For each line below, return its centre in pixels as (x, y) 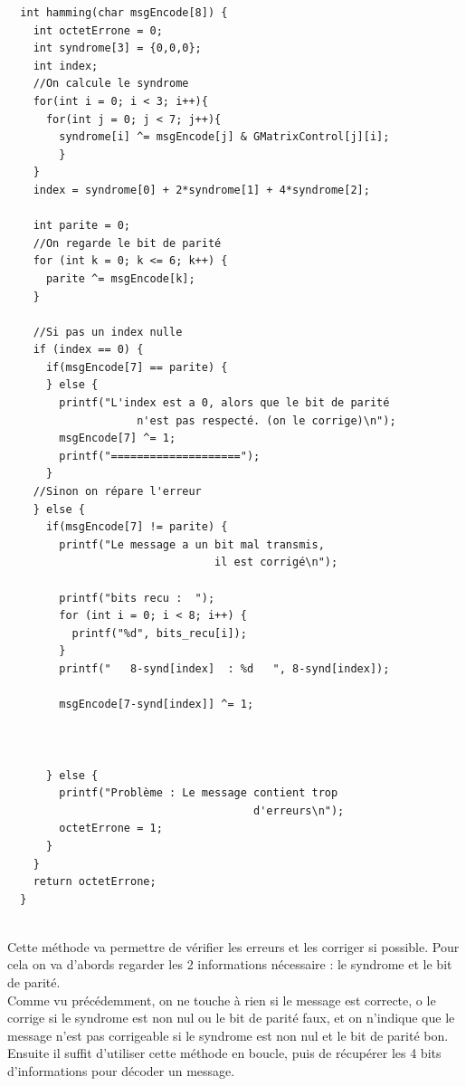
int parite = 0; (82, 226)
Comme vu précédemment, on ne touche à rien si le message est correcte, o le (222, 1000)
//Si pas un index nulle (108, 332)
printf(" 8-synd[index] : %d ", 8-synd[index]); (224, 668)
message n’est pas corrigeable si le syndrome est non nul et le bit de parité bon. (228, 1035)
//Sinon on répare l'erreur (117, 492)
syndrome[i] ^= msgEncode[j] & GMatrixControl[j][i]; (224, 137)
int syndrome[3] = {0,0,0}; (117, 48)
